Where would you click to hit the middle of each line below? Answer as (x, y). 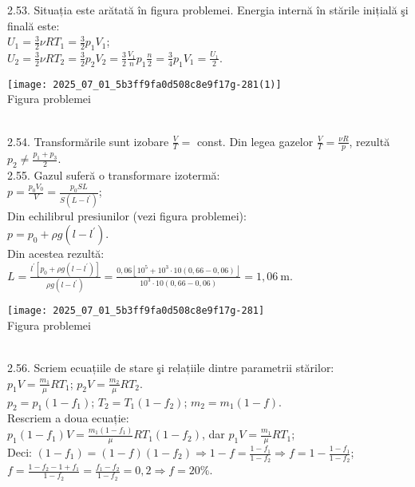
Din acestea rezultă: (56, 253)
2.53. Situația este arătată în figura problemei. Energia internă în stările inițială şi (208, 10)
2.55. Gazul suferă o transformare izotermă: (114, 175)
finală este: (34, 25)
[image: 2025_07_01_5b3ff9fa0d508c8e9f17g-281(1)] (144, 84)
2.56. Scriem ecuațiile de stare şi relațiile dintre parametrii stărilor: (171, 368)
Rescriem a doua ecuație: (68, 418)
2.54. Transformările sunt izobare (88, 141)
